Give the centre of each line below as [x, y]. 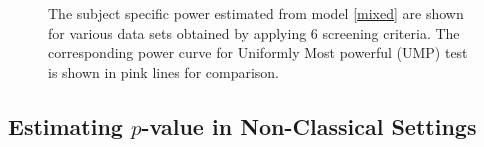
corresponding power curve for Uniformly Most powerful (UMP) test [258, 52]
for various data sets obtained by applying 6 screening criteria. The [254, 32]
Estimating [65, 125]
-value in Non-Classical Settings [309, 125]
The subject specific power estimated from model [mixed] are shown [256, 13]
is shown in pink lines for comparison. [164, 71]
